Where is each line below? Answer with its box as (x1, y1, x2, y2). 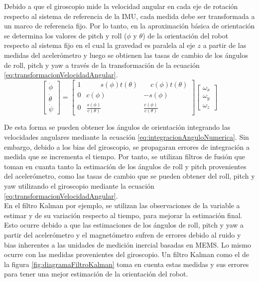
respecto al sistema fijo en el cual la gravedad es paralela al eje (4, 40, 195, 50)
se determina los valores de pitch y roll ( (4, 30, 127, 40)
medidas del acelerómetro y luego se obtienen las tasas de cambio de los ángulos (4, 49, 248, 60)
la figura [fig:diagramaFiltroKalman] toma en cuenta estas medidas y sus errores (4, 259, 249, 269)
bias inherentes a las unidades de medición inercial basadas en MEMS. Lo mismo (4, 239, 252, 250)
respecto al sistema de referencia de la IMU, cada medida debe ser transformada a (4, 10, 255, 21)
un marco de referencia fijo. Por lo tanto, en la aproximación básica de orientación (4, 20, 255, 31)
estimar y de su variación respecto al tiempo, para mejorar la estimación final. (4, 210, 243, 220)
